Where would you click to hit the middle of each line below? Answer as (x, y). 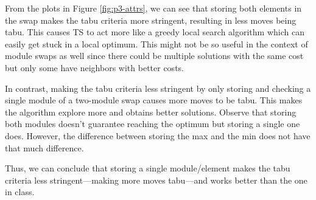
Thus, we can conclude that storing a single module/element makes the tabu (148, 168)
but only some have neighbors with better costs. (94, 67)
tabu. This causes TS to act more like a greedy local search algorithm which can (155, 32)
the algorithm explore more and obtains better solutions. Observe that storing (151, 112)
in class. (20, 192)
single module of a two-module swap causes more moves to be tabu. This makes (154, 100)
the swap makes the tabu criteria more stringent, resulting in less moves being (151, 20)
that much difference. (44, 147)
